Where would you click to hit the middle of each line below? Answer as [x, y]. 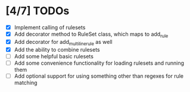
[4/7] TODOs [38, 11]
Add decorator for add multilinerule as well [63, 42]
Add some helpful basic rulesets [54, 56]
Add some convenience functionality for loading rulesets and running [99, 63]
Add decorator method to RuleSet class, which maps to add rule [91, 35]
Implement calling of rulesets [50, 27]
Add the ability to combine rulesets [57, 49]
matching [26, 83]
